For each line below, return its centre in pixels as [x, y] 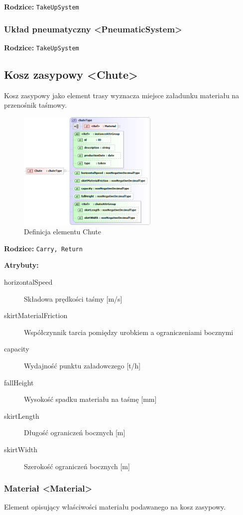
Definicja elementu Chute [62, 232]
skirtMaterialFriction [36, 315]
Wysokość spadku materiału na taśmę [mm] [90, 399]
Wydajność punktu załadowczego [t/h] [82, 365]
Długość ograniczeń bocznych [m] [75, 432]
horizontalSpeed [28, 281]
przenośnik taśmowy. [36, 105]
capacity [17, 349]
